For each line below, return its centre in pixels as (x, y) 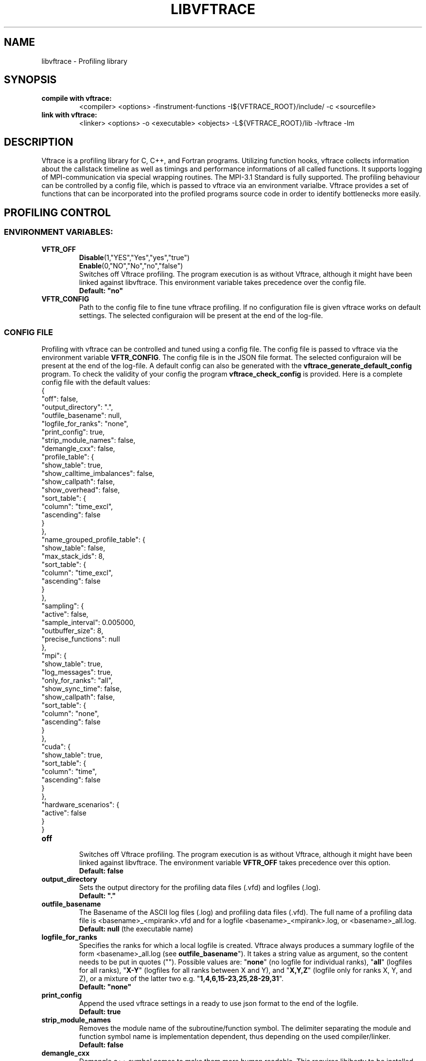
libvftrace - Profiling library (84, 61)
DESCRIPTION (39, 142)
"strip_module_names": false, (89, 440)
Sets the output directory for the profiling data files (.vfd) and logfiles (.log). (200, 888)
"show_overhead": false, (81, 490)
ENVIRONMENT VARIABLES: (59, 232)
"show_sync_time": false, (81, 689)
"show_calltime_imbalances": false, (98, 474)
